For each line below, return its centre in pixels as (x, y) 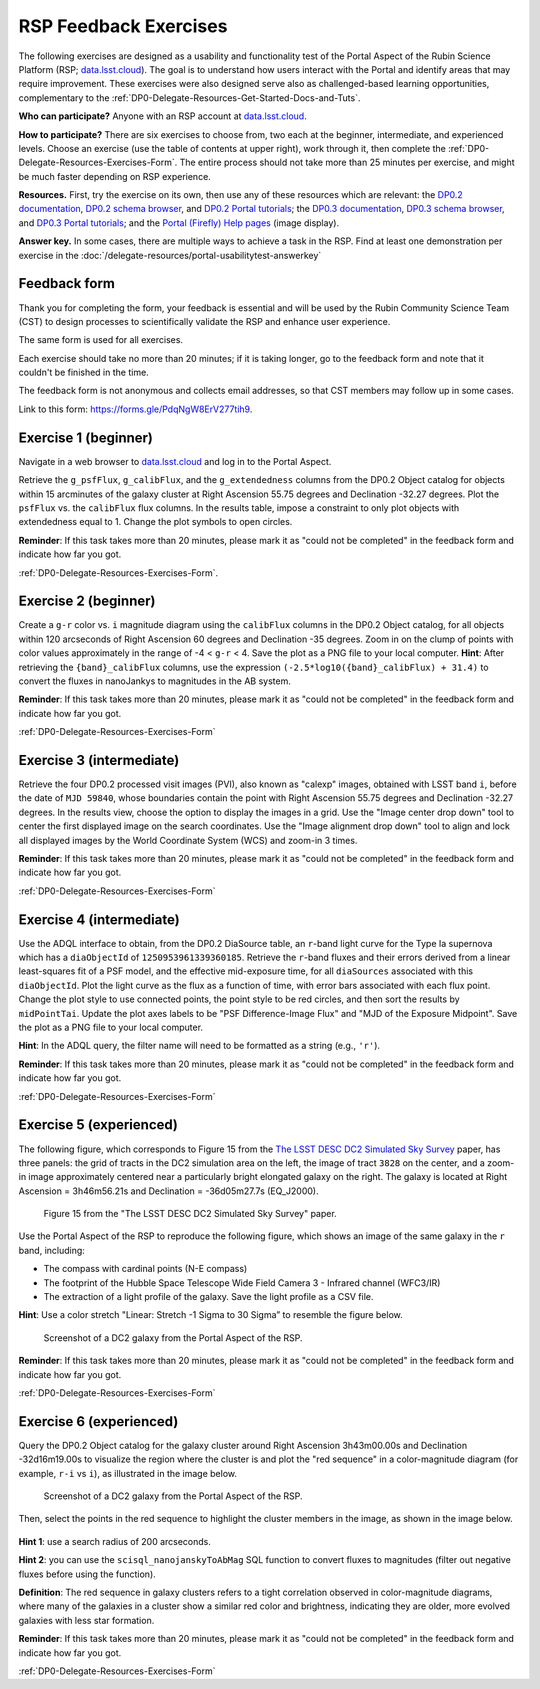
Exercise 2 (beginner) (87, 601)
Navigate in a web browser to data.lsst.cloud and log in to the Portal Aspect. (175, 461)
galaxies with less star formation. (86, 1620)
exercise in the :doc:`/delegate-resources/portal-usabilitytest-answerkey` (170, 255)
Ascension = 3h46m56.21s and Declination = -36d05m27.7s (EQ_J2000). (168, 1191)
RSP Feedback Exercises (123, 26)
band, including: (51, 1250)
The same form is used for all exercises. (101, 340)
